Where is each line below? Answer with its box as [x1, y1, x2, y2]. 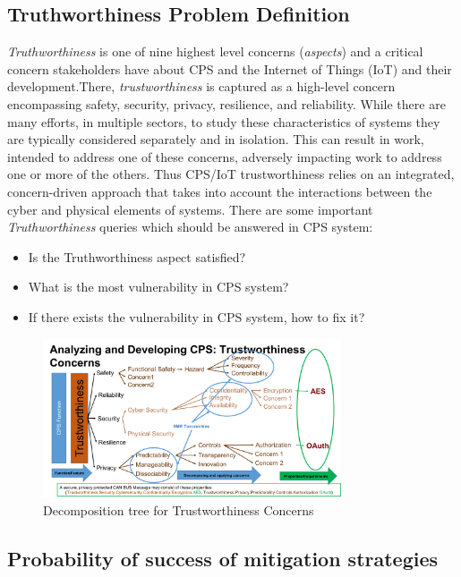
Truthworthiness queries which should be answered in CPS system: [7, 217, 373, 236]
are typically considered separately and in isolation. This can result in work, [7, 130, 424, 148]
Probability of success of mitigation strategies [7, 544, 439, 572]
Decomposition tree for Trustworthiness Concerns [43, 500, 314, 519]
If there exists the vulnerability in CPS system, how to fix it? [28, 307, 365, 326]
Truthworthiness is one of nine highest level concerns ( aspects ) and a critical [7, 42, 423, 61]
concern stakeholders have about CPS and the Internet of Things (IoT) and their [7, 59, 452, 78]
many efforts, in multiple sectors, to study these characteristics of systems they [7, 112, 440, 131]
